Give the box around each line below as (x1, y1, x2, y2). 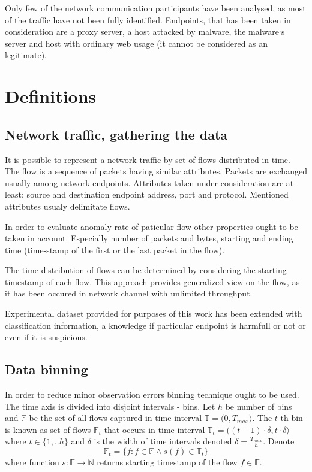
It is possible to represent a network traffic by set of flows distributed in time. (5, 153, 290, 165)
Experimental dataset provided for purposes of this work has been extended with (5, 307, 302, 320)
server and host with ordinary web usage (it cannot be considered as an (5, 37, 268, 49)
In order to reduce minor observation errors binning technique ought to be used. (5, 388, 299, 401)
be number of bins (225, 400, 292, 412)
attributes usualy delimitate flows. (5, 199, 130, 212)
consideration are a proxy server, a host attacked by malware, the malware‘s (5, 25, 285, 38)
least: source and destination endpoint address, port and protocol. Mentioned (5, 188, 289, 201)
